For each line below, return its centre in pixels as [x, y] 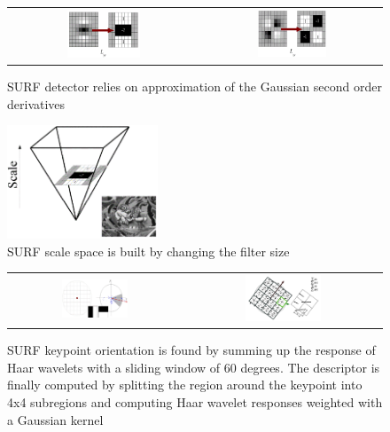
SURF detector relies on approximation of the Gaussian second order [195, 86]
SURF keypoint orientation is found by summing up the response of [191, 350]
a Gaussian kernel [55, 419]
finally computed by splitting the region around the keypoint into [185, 385]
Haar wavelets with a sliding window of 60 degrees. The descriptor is [194, 367]
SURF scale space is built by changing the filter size [148, 251]
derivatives [36, 103]
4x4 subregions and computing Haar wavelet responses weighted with [195, 402]
